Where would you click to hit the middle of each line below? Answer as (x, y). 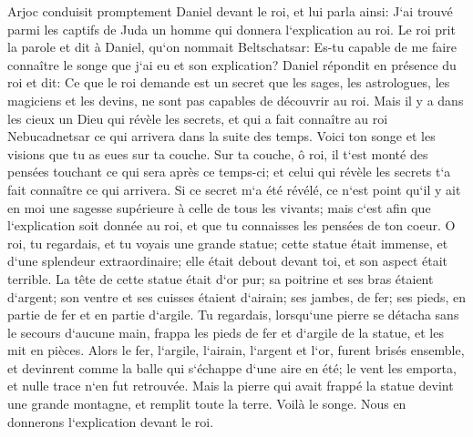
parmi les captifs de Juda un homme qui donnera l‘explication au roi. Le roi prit (231, 29)
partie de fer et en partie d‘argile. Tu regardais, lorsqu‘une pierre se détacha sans (233, 315)
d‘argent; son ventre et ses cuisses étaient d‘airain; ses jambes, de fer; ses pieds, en (237, 296)
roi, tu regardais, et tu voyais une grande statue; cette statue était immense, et (228, 243)
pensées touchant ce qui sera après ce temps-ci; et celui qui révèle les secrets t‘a (229, 172)
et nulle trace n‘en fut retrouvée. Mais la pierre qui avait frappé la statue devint (231, 386)
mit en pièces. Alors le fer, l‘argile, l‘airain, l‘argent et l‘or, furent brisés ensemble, (236, 350)
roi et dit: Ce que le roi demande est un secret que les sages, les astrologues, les (229, 82)
